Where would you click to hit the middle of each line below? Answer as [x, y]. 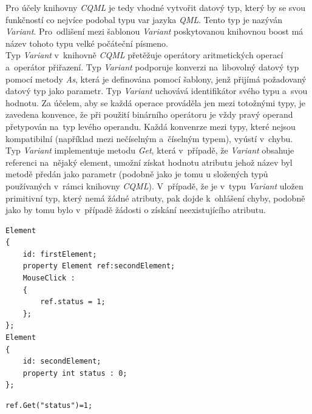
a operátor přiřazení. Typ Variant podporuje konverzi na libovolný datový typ [152, 66]
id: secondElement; [62, 361]
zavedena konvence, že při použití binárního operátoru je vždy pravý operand [149, 114]
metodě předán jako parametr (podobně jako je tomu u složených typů [137, 174]
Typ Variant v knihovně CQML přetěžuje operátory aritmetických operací [144, 55]
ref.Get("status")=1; [49, 406]
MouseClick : [49, 278]
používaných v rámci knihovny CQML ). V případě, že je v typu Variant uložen [154, 185]
